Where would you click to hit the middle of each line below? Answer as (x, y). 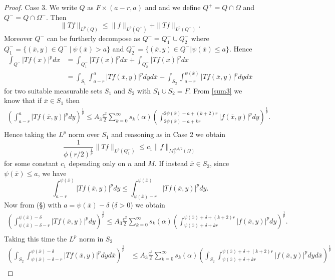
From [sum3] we (218, 90)
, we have (52, 173)
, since (220, 163)
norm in (91, 238)
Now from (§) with (33, 204)
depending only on (97, 163)
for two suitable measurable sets (53, 90)
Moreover (18, 38)
